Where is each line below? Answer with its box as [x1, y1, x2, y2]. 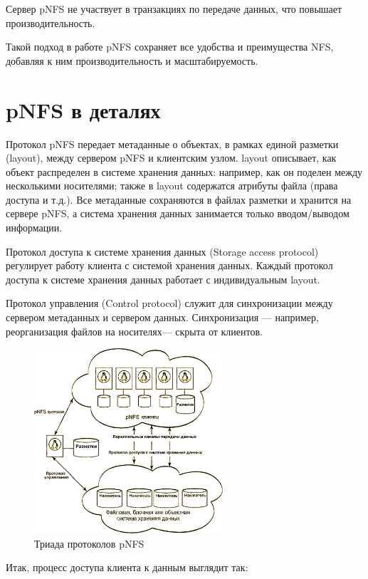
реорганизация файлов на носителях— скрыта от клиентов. [6, 323, 263, 338]
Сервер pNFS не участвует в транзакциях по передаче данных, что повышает [6, 1, 342, 16]
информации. [6, 220, 63, 235]
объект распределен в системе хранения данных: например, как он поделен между [6, 164, 363, 179]
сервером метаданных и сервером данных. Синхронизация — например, [6, 310, 319, 325]
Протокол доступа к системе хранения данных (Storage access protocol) [6, 244, 319, 259]
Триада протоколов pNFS [34, 536, 144, 551]
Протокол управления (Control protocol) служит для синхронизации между [6, 296, 333, 311]
